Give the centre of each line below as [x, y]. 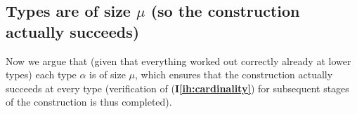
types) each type [41, 74]
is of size [108, 74]
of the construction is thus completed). [89, 102]
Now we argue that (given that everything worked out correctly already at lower [178, 60]
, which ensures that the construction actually [234, 74]
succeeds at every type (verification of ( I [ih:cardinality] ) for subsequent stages [177, 88]
